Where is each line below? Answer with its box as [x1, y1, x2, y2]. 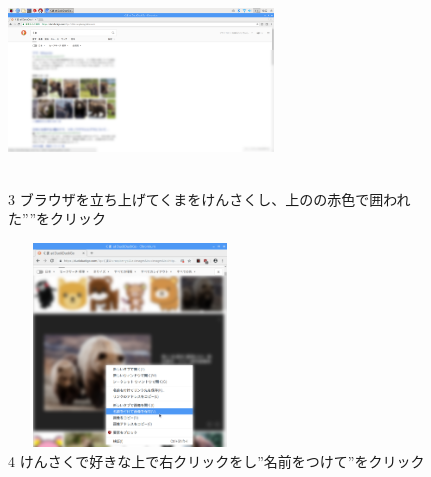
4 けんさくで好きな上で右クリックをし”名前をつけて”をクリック [8, 450, 425, 471]
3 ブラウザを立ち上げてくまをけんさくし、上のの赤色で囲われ [8, 188, 411, 209]
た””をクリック [8, 208, 106, 229]
